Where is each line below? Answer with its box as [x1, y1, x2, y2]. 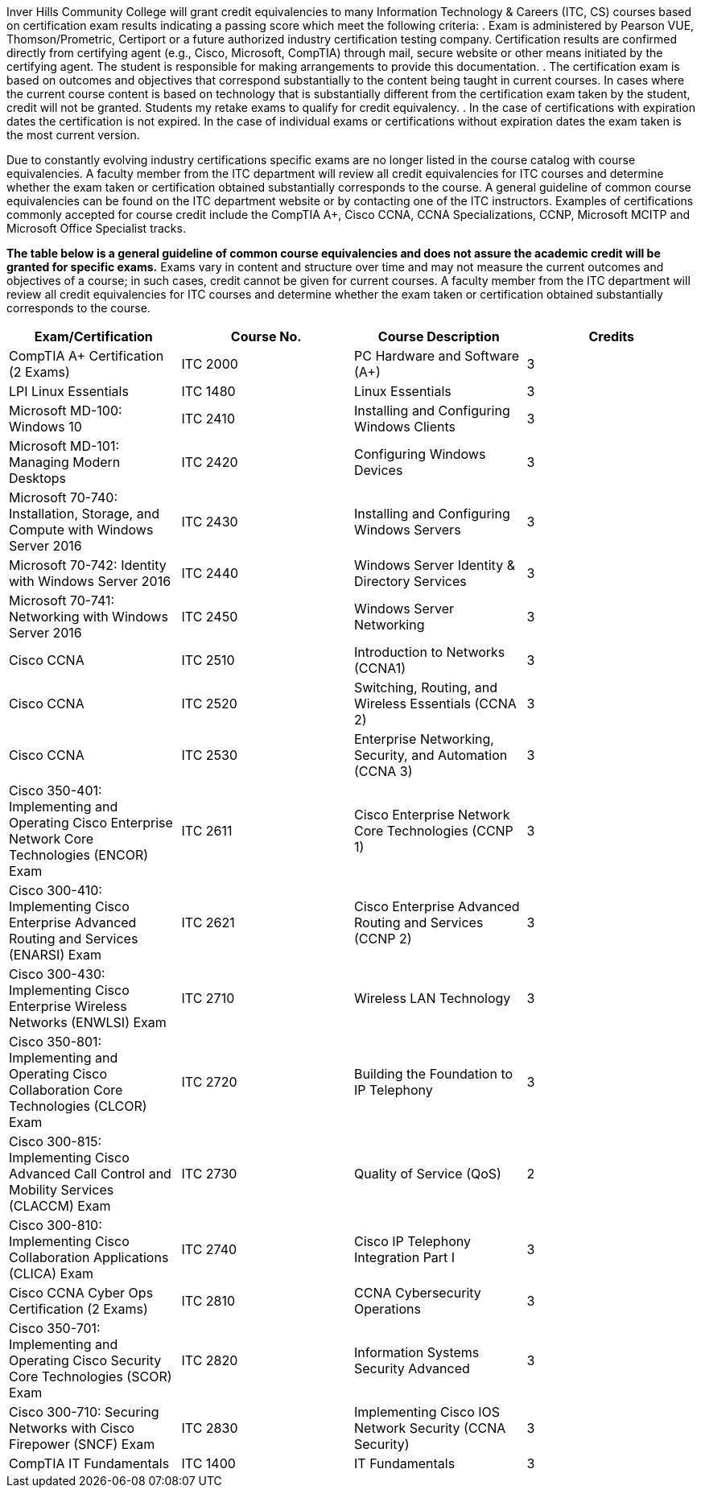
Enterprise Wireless [9, 998, 127, 1014]
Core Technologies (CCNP [354, 823, 513, 839]
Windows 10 [9, 419, 82, 435]
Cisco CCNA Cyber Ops [9, 1285, 154, 1301]
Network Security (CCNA [354, 1420, 506, 1436]
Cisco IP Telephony [354, 1233, 471, 1249]
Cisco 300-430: [9, 966, 105, 982]
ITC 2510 [181, 652, 235, 668]
